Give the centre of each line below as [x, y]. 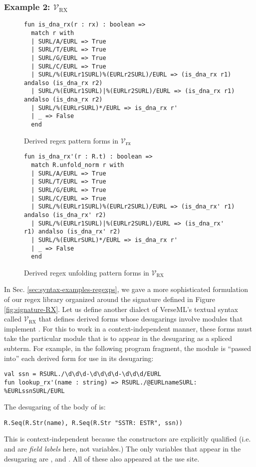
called [13, 319]
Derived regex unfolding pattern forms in [87, 272]
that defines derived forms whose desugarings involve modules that [141, 319]
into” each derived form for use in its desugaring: [79, 358]
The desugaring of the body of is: [55, 407]
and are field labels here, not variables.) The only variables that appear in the [123, 449]
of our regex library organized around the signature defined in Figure [110, 299]
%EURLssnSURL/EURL [34, 391]
